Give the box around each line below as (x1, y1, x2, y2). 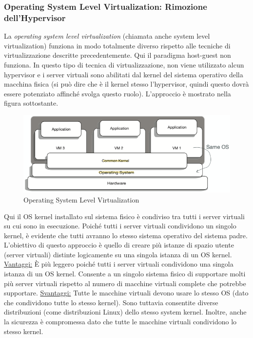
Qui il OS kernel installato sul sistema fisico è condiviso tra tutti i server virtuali (4, 211, 245, 221)
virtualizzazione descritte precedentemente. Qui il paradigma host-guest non (4, 50, 231, 60)
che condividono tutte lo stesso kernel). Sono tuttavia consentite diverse (4, 297, 218, 307)
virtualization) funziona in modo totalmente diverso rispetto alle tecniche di (4, 40, 231, 50)
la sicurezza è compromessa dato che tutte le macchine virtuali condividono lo (4, 316, 237, 327)
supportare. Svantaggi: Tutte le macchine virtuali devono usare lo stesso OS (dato (4, 288, 249, 298)
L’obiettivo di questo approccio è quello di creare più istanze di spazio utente (4, 240, 234, 250)
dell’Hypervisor (4, 11, 66, 23)
